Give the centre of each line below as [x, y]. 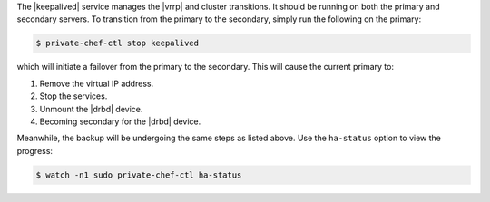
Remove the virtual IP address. [97, 83]
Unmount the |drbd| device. [91, 109]
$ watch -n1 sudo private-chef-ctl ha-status [139, 175]
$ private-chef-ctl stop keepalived [118, 43]
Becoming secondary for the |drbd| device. [120, 121]
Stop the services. [73, 96]
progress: [35, 150]
